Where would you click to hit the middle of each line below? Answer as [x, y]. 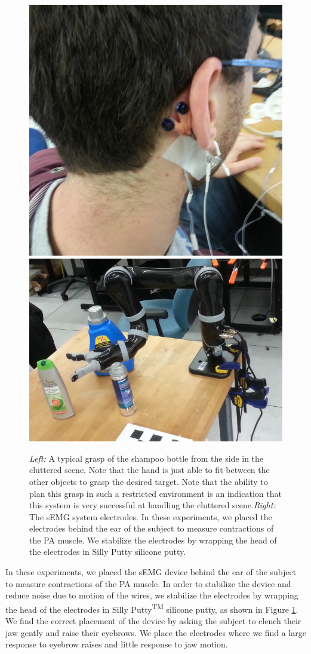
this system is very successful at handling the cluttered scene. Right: [153, 505]
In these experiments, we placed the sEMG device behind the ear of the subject [151, 572]
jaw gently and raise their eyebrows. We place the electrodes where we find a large [156, 632]
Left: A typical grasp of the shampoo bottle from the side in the [147, 458]
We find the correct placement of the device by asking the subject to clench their [153, 621]
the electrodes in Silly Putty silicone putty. [108, 552]
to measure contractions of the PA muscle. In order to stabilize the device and [148, 583]
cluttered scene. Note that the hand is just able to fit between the [150, 470]
